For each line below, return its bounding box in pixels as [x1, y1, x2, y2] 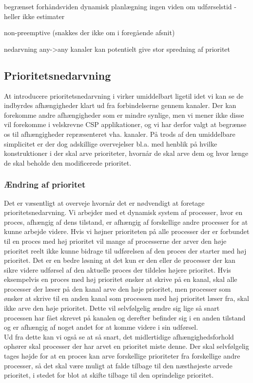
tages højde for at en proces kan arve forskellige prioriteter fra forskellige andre [4, 351, 240, 361]
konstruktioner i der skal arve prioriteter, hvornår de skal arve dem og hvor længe [4, 148, 249, 158]
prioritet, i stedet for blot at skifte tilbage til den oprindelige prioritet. [4, 370, 214, 380]
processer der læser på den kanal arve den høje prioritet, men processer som [4, 283, 231, 294]
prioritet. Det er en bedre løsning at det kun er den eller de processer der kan [4, 255, 235, 265]
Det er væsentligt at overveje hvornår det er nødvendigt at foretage [4, 197, 205, 208]
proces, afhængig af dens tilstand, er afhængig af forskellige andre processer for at [4, 216, 248, 227]
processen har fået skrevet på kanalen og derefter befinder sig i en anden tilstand [4, 312, 246, 322]
